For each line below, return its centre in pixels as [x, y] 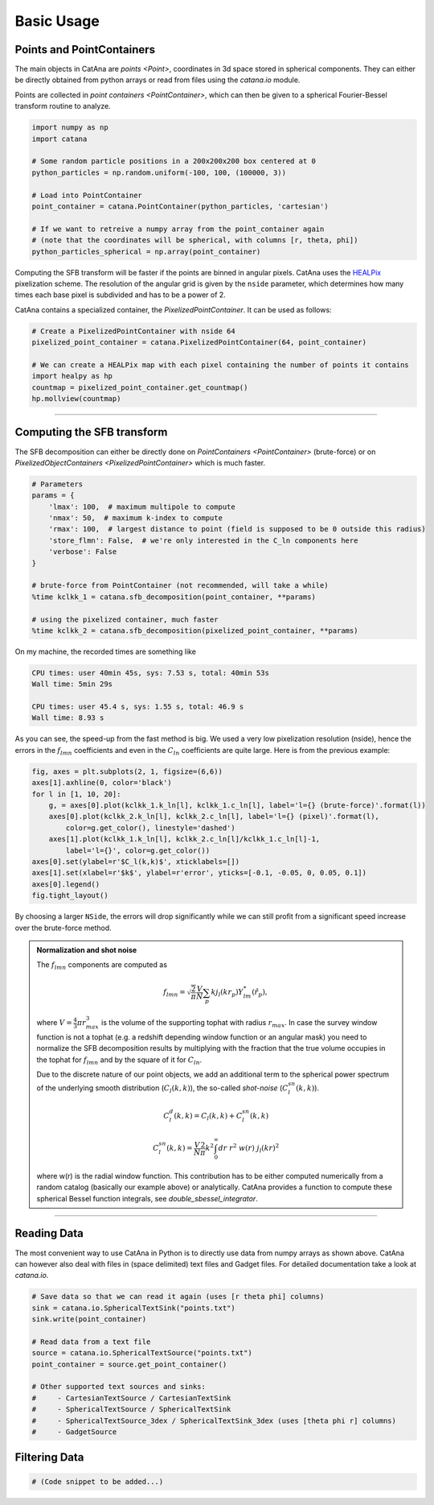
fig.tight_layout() [70, 895]
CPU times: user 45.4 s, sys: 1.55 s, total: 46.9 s [138, 707]
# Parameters [57, 484]
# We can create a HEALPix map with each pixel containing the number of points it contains [220, 365]
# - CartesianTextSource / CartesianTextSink [131, 1398]
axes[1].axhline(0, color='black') [102, 783]
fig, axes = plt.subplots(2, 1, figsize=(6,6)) [127, 771]
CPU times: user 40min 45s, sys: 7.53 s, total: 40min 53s [150, 673]
